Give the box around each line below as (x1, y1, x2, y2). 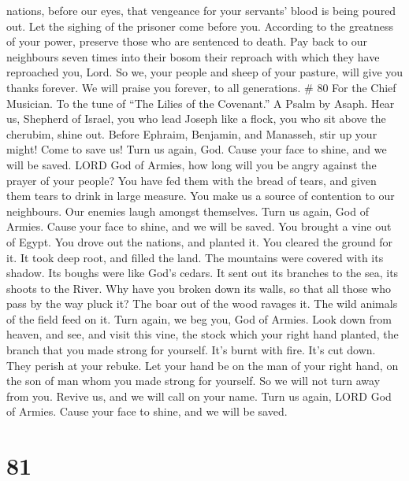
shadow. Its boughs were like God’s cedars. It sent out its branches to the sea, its (6, 265, 399, 281)
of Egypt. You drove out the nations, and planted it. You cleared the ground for (6, 233, 393, 250)
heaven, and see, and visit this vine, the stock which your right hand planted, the (6, 326, 399, 342)
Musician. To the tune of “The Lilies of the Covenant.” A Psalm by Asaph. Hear (6, 94, 395, 111)
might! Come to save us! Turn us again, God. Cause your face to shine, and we (6, 141, 387, 157)
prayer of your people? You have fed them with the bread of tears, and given (6, 172, 377, 188)
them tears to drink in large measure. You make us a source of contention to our (6, 187, 395, 204)
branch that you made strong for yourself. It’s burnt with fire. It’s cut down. (6, 342, 376, 358)
